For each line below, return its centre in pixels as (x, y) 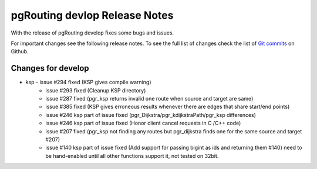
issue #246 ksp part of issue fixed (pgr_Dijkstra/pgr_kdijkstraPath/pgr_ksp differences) (151, 115)
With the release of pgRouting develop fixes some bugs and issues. (92, 33)
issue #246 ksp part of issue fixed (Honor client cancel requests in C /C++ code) (143, 123)
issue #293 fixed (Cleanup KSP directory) (96, 90)
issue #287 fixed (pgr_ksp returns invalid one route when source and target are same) (149, 99)
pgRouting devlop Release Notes (92, 15)
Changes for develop (50, 68)
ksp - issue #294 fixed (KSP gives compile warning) (88, 82)
